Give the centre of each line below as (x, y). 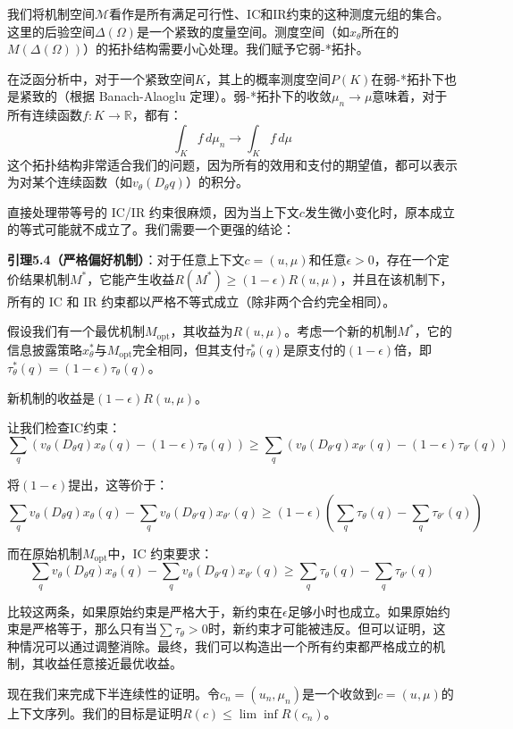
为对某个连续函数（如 (70, 182)
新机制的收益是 (51, 397)
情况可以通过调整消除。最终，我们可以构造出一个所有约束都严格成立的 (226, 645)
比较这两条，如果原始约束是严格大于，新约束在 (145, 611)
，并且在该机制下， (396, 278)
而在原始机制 (45, 553)
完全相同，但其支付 (189, 349)
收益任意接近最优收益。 (113, 663)
